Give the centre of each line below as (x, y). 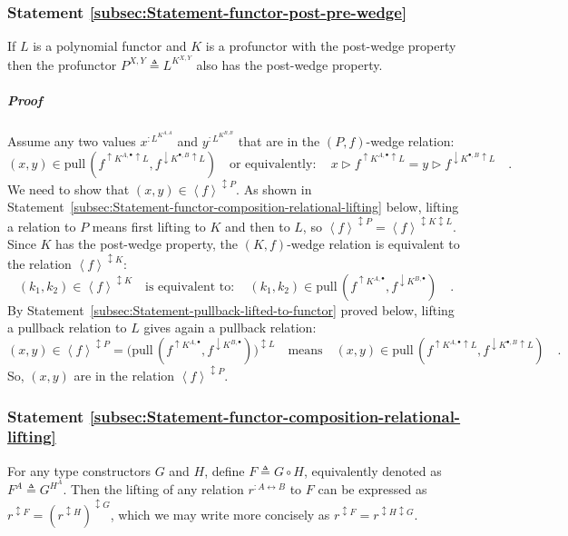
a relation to (42, 226)
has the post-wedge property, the (147, 244)
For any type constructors (79, 470)
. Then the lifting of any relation (153, 489)
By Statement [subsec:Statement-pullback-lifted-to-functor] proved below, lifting (231, 309)
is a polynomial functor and (110, 46)
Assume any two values (72, 140)
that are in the (279, 140)
